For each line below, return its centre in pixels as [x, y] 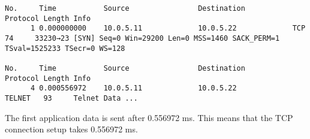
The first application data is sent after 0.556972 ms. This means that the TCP [149, 117]
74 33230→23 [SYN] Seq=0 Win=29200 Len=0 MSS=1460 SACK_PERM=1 [142, 38]
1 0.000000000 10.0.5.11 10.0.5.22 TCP [168, 28]
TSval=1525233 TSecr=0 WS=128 [65, 48]
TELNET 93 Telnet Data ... [71, 98]
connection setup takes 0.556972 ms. [71, 129]
